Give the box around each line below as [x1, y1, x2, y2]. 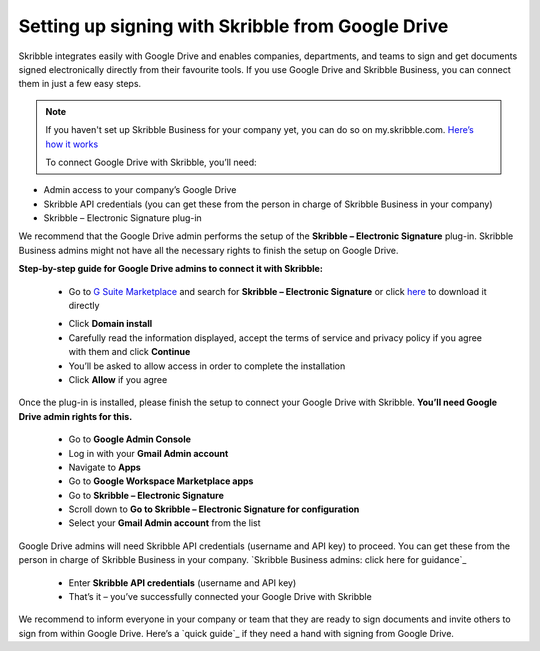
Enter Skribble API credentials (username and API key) [68, 576, 297, 589]
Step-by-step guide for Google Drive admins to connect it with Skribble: [18, 263, 324, 275]
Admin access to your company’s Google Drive [43, 184, 237, 196]
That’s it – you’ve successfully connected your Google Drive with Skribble [68, 591, 372, 603]
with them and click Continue [68, 346, 191, 358]
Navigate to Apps [68, 461, 142, 473]
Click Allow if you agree [68, 373, 168, 385]
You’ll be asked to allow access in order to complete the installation [68, 360, 346, 372]
